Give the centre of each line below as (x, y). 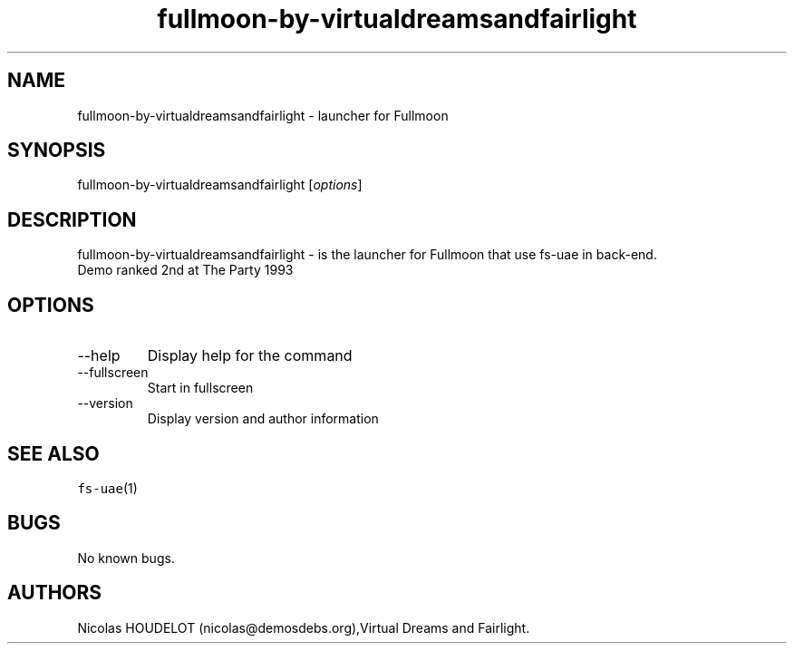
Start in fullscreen (200, 388)
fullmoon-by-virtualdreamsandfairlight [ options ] (220, 185)
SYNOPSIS (57, 151)
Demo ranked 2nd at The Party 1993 (185, 270)
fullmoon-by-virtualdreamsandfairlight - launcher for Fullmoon (263, 115)
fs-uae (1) (107, 488)
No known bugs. (126, 558)
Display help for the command (250, 356)
